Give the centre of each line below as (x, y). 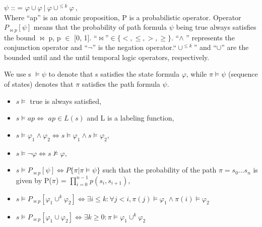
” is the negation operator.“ (135, 47)
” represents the (210, 37)
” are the (235, 47)
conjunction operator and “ (46, 47)
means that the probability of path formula (100, 27)
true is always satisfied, (65, 101)
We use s (18, 74)
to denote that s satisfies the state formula (114, 74)
